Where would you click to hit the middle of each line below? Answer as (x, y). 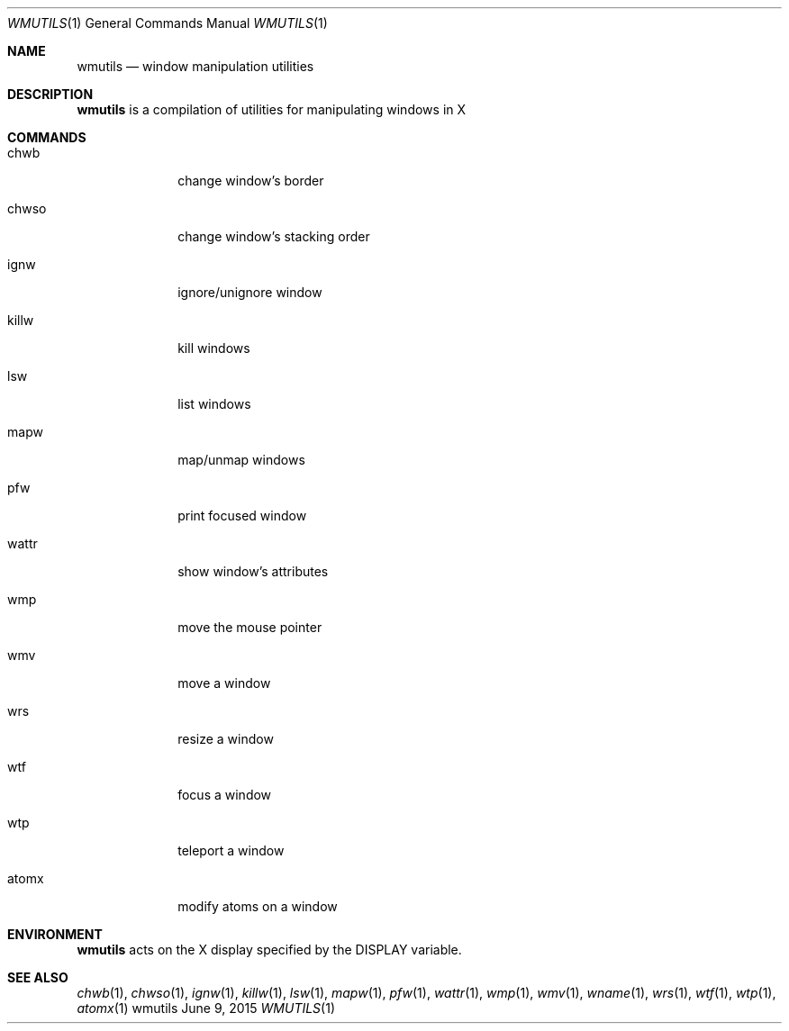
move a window (224, 683)
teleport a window (231, 850)
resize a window (226, 739)
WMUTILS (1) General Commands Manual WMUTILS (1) (168, 23)
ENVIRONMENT (55, 934)
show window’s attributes (253, 571)
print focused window (242, 515)
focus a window (225, 795)
